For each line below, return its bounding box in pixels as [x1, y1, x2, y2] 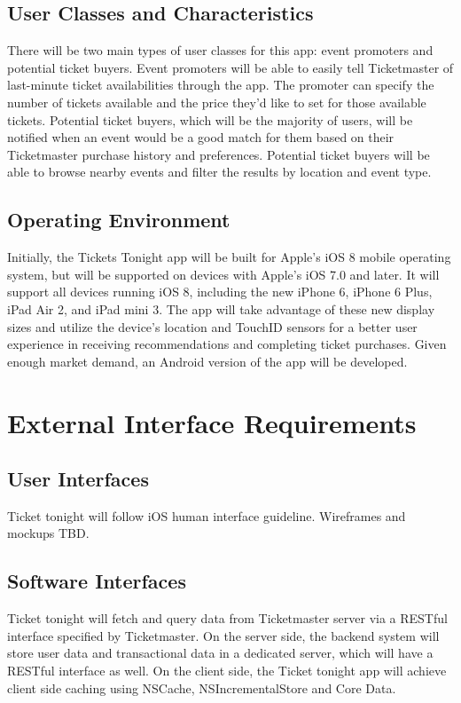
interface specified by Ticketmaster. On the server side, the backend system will [7, 626, 440, 644]
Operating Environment [7, 206, 230, 233]
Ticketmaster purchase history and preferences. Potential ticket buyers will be [7, 145, 430, 163]
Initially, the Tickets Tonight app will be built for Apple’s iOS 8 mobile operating [7, 248, 451, 266]
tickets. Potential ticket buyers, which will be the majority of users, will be [7, 110, 413, 129]
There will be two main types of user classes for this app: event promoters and [7, 41, 434, 59]
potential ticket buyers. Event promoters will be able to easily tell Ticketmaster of [7, 58, 454, 76]
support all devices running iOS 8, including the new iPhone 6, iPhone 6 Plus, [7, 282, 433, 301]
